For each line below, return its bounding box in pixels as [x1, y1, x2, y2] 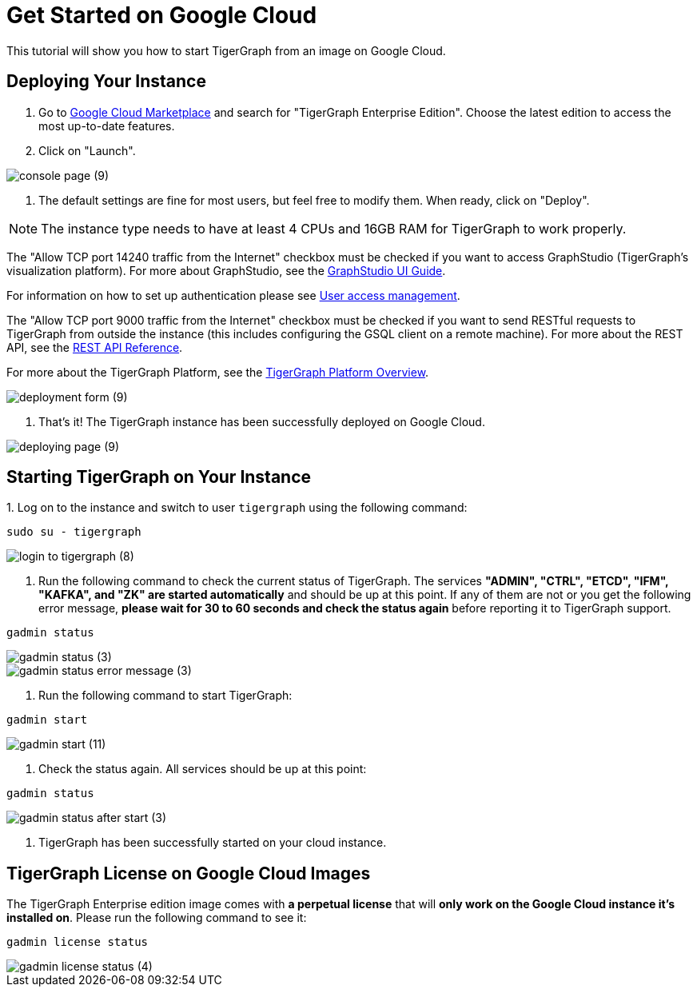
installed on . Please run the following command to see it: [6, 911, 307, 925]
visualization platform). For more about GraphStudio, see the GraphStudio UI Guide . [6, 263, 446, 277]
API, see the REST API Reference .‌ [6, 340, 183, 354]
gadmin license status [6, 935, 149, 949]
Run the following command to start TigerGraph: [38, 688, 293, 703]
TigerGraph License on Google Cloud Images [6, 863, 371, 883]
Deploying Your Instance [6, 71, 206, 92]
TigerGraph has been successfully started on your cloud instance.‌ [38, 835, 387, 850]
